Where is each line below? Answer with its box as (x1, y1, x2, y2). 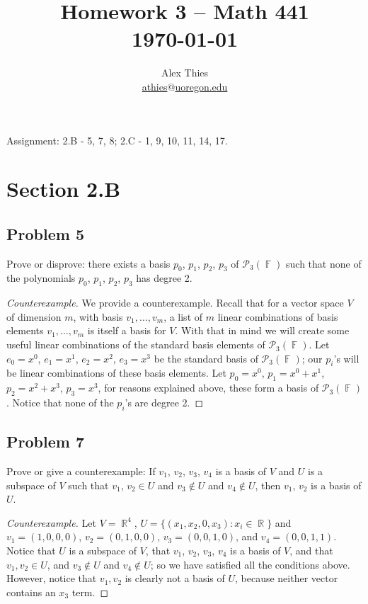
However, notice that (6, 571, 97, 586)
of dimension (6, 309, 62, 324)
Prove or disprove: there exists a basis (6, 256, 171, 270)
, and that (289, 543, 333, 557)
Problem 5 (6, 222, 84, 244)
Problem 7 (6, 431, 84, 452)
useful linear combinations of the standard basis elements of (6, 337, 265, 352)
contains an (6, 584, 56, 599)
